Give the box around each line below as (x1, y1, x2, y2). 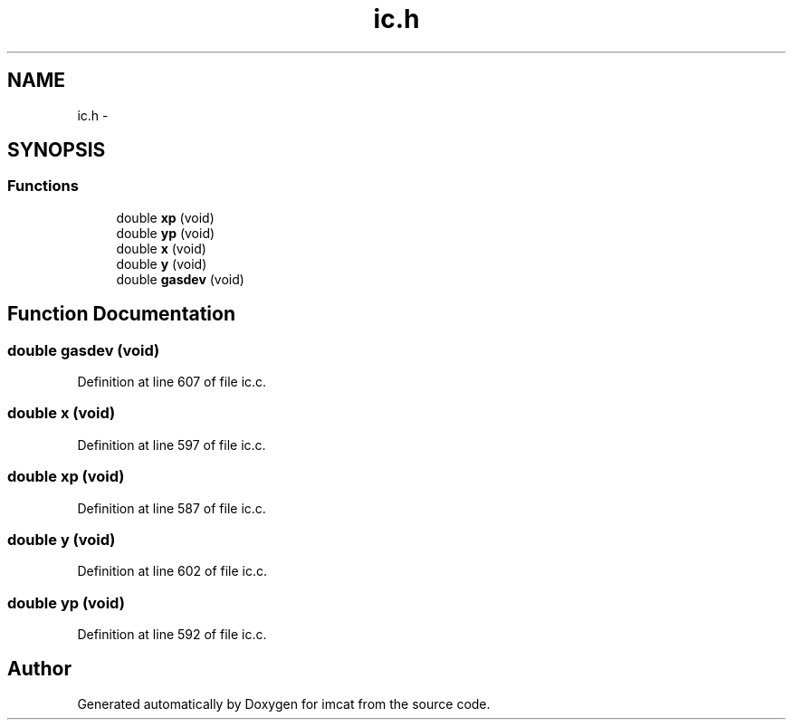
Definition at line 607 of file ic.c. (77, 374, 267, 390)
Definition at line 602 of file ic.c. (77, 563, 268, 579)
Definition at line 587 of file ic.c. (77, 500, 266, 516)
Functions (7, 177, 79, 196)
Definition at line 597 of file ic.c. (77, 436, 266, 453)
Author (7, 657, 72, 681)
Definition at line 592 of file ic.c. (77, 627, 267, 643)
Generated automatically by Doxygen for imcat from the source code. (77, 695, 491, 712)
